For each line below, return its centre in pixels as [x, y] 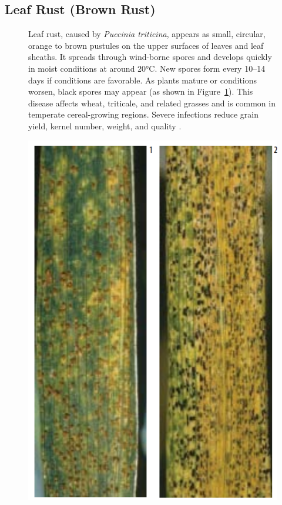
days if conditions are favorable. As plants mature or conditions [143, 80]
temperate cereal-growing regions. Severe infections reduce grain [144, 114]
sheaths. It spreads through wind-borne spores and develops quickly [150, 57]
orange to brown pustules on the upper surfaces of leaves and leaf [146, 45]
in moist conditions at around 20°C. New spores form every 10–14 [147, 68]
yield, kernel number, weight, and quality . [105, 126]
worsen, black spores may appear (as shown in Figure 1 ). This [141, 91]
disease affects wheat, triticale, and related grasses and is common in [152, 103]
